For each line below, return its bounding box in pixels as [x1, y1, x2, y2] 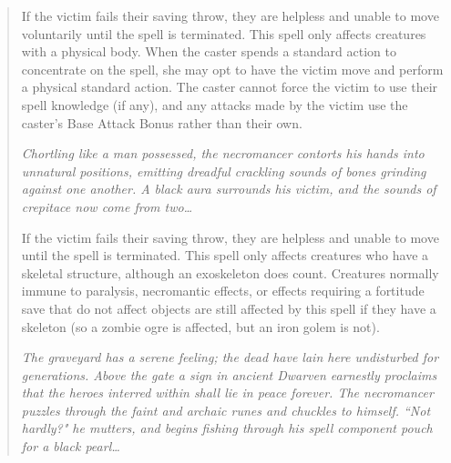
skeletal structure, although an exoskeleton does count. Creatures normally [21, 263, 439, 282]
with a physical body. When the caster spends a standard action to [21, 42, 396, 61]
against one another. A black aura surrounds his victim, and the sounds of [21, 179, 436, 198]
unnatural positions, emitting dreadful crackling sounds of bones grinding [21, 161, 426, 180]
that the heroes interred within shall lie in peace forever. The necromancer [21, 383, 434, 402]
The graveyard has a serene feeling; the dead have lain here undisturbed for [21, 347, 439, 367]
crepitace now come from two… [21, 196, 193, 216]
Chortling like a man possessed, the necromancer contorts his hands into [21, 144, 425, 163]
